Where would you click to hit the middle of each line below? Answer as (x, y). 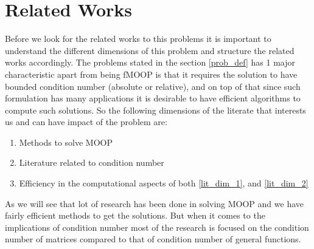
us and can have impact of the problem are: (86, 122)
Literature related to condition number (92, 162)
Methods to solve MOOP (66, 142)
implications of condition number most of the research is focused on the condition (157, 227)
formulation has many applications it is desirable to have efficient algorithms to (153, 98)
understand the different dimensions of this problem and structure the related (150, 50)
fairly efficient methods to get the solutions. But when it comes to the (135, 215)
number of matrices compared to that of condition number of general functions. (153, 239)
